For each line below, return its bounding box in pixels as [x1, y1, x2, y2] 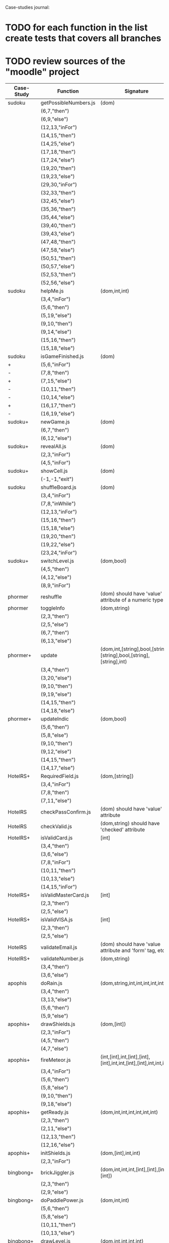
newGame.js [40, 418, 70, 425]
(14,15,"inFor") [40, 884, 77, 891]
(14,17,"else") [40, 765, 75, 772]
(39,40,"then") [40, 222, 76, 229]
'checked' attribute [100, 826, 145, 833]
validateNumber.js [40, 955, 84, 962]
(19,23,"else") [40, 173, 75, 180]
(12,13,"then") [40, 1133, 76, 1140]
